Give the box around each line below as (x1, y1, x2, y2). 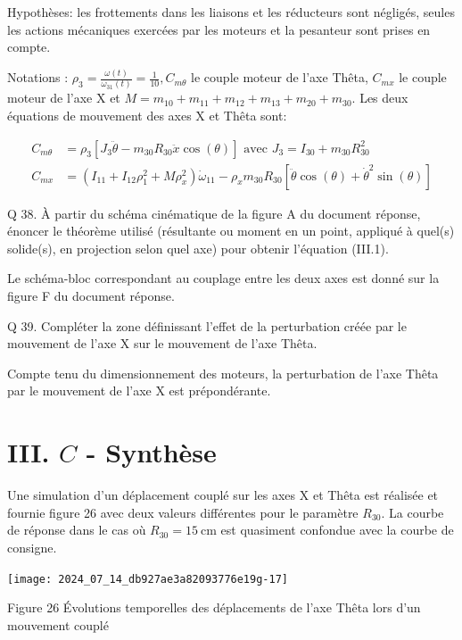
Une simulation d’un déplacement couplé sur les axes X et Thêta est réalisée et (7, 486, 439, 504)
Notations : (7, 68, 69, 87)
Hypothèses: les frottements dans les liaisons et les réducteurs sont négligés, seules (7, 3, 455, 21)
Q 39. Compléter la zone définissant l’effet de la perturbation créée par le (7, 316, 407, 335)
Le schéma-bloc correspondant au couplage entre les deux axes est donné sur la (7, 269, 440, 287)
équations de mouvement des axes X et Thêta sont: (7, 106, 287, 124)
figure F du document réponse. (7, 287, 175, 305)
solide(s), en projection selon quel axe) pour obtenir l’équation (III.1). (7, 238, 389, 257)
